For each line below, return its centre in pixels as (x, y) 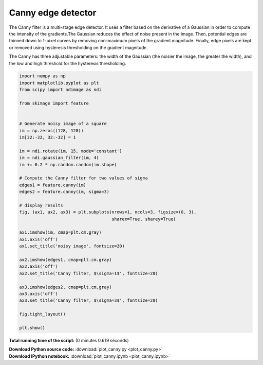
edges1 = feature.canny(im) (53, 185)
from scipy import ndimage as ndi (60, 90)
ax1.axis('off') (39, 239)
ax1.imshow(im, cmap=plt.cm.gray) (60, 233)
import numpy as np (42, 76)
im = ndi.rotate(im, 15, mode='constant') (71, 151)
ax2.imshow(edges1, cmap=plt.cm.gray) (66, 260)
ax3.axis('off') (39, 294)
